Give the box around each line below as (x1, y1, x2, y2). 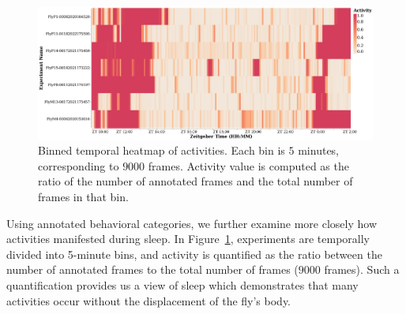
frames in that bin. (38, 189, 129, 205)
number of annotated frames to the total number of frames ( (6, 261, 299, 278)
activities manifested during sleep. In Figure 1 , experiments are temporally (6, 230, 370, 247)
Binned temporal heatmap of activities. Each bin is (38, 142, 285, 159)
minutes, (298, 142, 340, 159)
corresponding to (38, 157, 119, 174)
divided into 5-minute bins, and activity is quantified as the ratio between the (6, 245, 382, 262)
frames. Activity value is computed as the (148, 157, 349, 174)
